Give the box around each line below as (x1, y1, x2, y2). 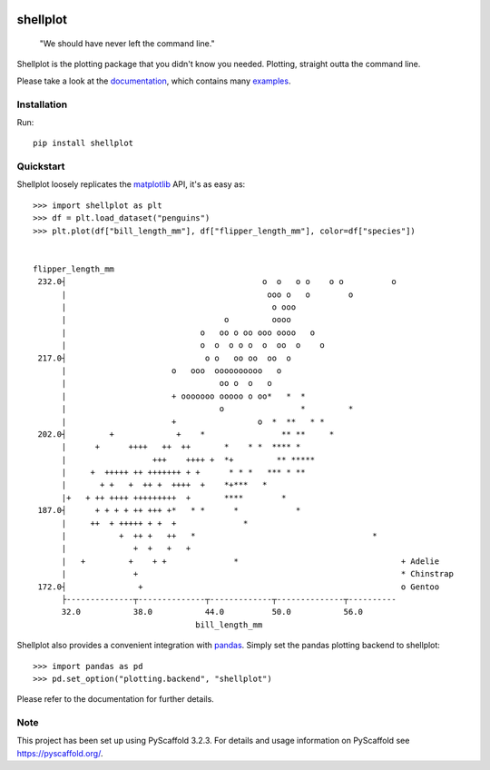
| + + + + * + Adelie (61, 556, 440, 567)
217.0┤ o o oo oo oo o (37, 352, 292, 363)
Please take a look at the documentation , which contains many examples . (16, 75, 291, 86)
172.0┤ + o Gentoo (37, 581, 440, 592)
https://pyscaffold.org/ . (16, 747, 103, 758)
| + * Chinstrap (61, 568, 454, 579)
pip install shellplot (33, 138, 134, 149)
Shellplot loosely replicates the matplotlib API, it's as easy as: (16, 179, 246, 190)
